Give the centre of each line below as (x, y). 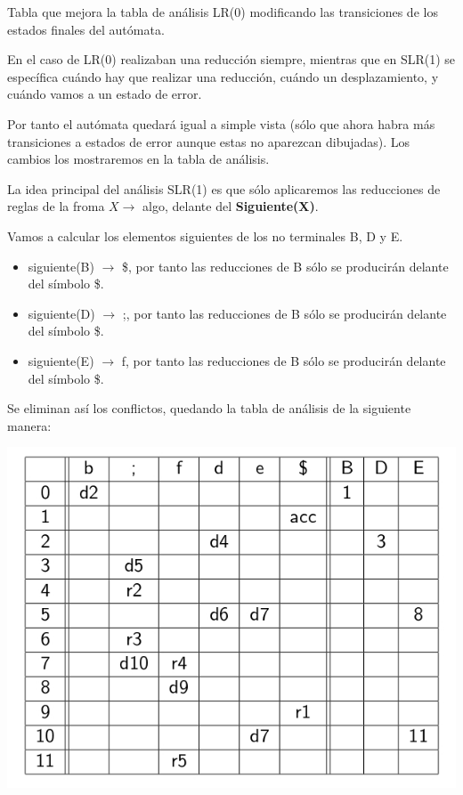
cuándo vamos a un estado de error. (105, 94)
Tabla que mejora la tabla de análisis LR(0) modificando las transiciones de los (223, 12)
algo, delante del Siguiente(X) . (231, 206)
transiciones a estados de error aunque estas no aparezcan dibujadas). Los (209, 141)
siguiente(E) (61, 360)
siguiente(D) (61, 313)
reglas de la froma (56, 206)
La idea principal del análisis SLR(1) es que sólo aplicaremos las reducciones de (224, 188)
